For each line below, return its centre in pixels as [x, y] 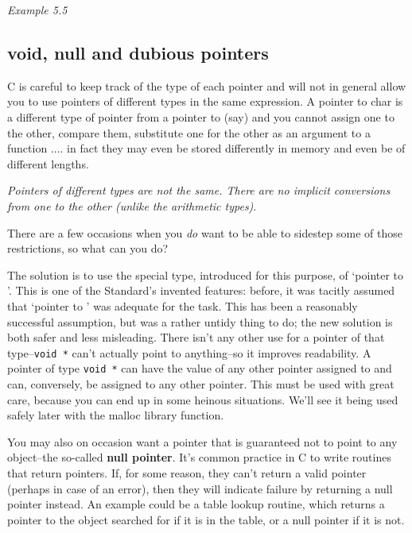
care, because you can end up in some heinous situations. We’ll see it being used [203, 399]
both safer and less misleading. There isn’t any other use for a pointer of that [196, 337]
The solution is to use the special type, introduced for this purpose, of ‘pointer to [206, 274]
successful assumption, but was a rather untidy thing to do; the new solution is [200, 321]
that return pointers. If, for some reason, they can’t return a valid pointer [187, 472]
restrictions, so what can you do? [88, 248]
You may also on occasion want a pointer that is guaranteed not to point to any [202, 441]
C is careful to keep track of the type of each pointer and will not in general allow [207, 85]
